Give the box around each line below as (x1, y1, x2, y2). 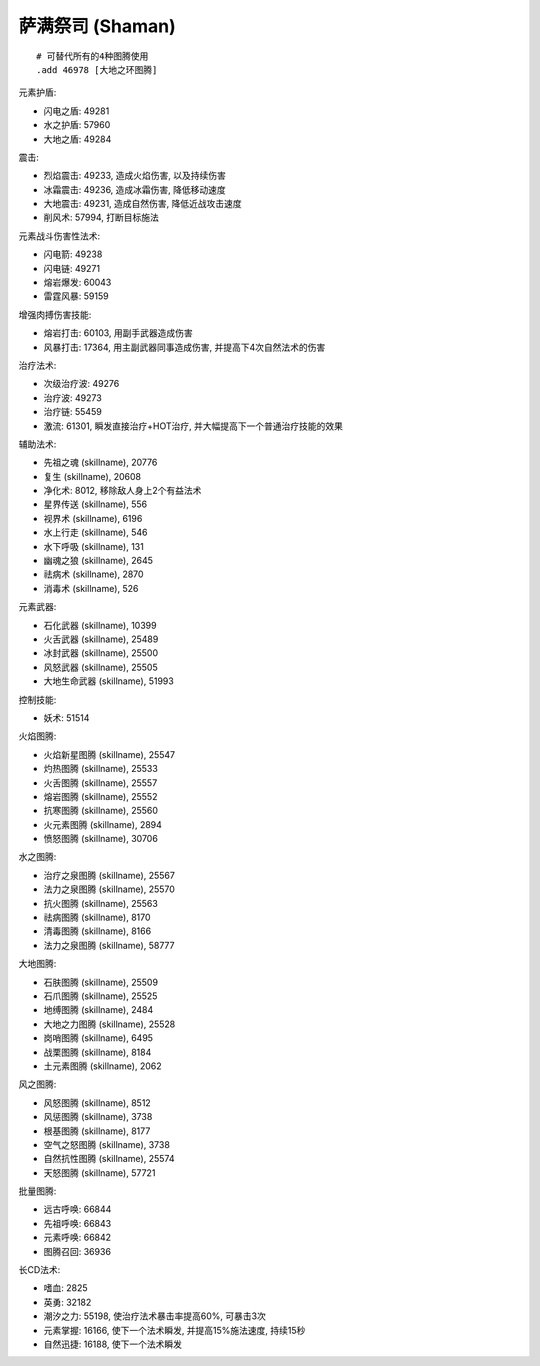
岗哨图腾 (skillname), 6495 (43, 1032, 154, 1044)
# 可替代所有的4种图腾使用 (36, 50, 149, 62)
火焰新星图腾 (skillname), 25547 (43, 748, 176, 760)
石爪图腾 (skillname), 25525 (43, 990, 158, 1002)
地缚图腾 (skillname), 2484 (43, 1004, 154, 1016)
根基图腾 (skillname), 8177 (43, 1125, 151, 1137)
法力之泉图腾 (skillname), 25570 (43, 883, 175, 895)
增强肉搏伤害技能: (18, 308, 92, 320)
